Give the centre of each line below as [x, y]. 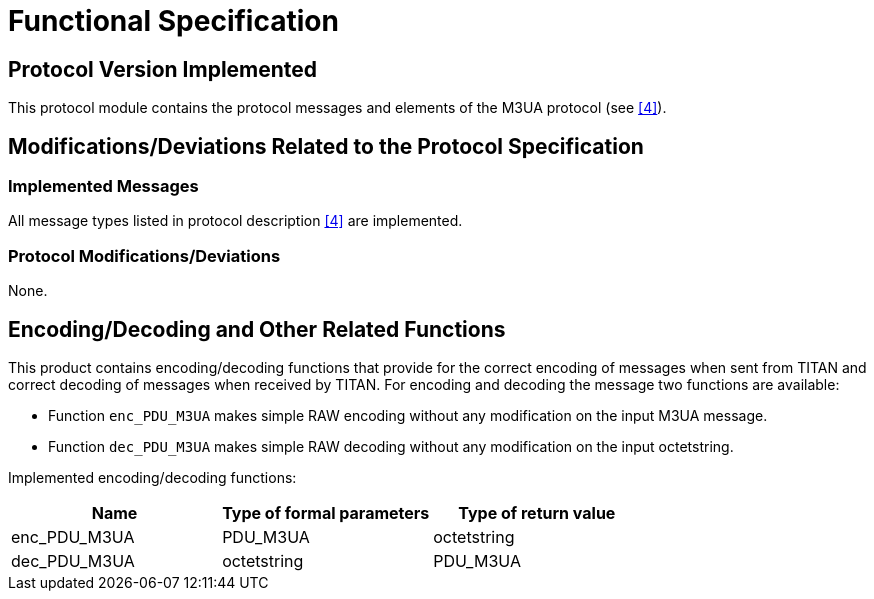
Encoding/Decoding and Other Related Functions [257, 329]
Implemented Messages [103, 186]
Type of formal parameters [326, 512]
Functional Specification [173, 21]
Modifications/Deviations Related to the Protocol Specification [326, 146]
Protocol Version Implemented [163, 69]
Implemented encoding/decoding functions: [152, 477]
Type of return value [537, 512]
